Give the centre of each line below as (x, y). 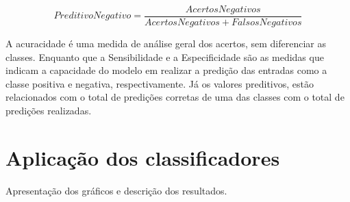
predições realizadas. (49, 111)
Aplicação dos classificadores (143, 157)
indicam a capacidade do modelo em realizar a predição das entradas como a (166, 70)
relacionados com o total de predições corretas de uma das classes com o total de (175, 97)
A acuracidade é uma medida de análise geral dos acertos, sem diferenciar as (166, 43)
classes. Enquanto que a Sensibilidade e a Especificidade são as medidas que (165, 56)
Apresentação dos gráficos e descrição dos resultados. (116, 190)
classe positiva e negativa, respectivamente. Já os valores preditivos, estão (160, 83)
